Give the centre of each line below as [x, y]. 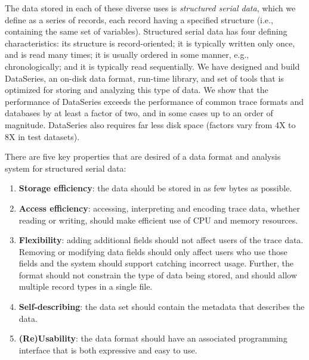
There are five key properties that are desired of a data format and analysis [143, 156]
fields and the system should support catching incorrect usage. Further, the [156, 263]
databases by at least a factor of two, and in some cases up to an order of [139, 113]
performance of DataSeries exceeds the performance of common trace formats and [154, 101]
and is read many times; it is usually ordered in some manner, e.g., [127, 55]
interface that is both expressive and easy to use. [108, 350]
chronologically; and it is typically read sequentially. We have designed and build [152, 66]
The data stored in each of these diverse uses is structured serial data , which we [150, 8]
